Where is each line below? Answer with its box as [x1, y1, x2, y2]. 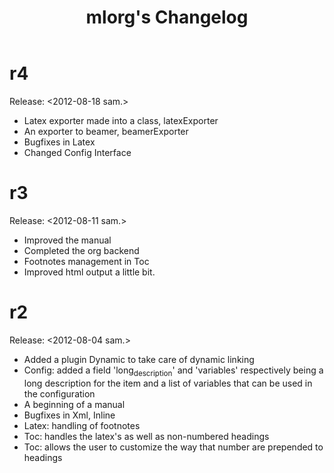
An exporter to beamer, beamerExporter [23, 125, 189, 137]
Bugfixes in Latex [23, 136, 96, 148]
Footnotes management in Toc [23, 255, 150, 267]
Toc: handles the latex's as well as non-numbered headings [23, 430, 270, 442]
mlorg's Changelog [85, 6, 249, 29]
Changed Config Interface [23, 146, 132, 158]
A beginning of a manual [23, 398, 126, 410]
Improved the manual [23, 234, 112, 246]
